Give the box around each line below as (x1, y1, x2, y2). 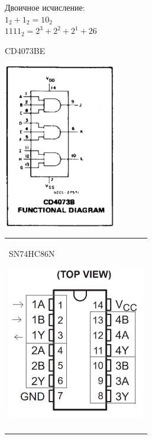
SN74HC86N (9, 247, 55, 260)
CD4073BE (5, 44, 46, 56)
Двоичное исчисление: (5, 1, 85, 13)
